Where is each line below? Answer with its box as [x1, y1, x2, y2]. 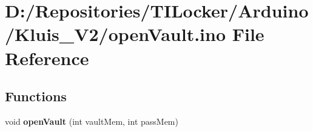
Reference [5, 45, 89, 70]
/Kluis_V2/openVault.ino [5, 22, 226, 46]
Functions [5, 87, 67, 105]
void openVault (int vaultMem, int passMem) [5, 115, 178, 127]
